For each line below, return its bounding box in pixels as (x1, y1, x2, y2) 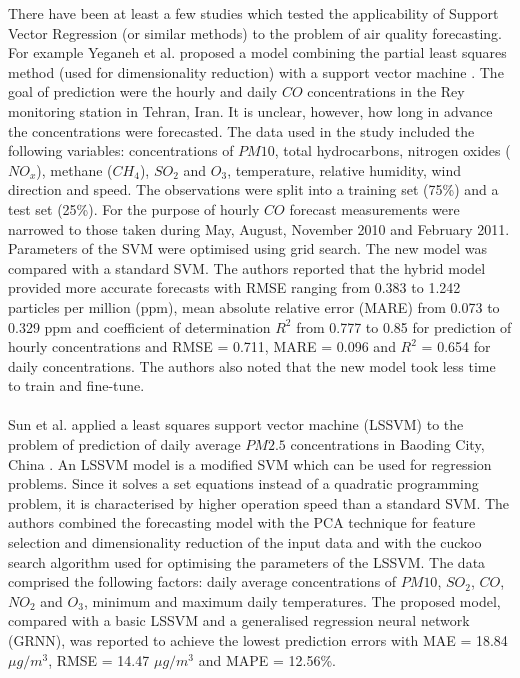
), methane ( (36, 159, 113, 180)
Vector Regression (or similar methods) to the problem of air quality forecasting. (8, 22, 502, 43)
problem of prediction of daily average (8, 434, 241, 455)
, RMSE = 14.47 (48, 649, 150, 670)
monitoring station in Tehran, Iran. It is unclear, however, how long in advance (8, 100, 493, 121)
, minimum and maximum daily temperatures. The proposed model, (83, 590, 501, 611)
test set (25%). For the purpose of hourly (8, 198, 260, 219)
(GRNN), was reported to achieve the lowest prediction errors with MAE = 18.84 (8, 630, 508, 650)
